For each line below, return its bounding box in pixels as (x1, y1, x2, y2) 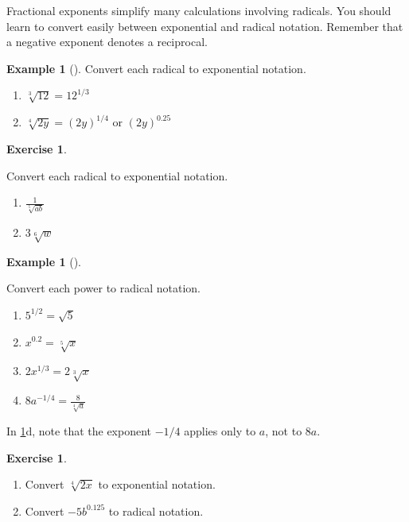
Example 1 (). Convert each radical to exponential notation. (6, 60, 306, 76)
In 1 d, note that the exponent (6, 422, 152, 439)
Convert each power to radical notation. (6, 280, 201, 296)
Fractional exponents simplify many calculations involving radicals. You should (6, 2, 391, 18)
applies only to (184, 422, 256, 439)
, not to (265, 422, 302, 439)
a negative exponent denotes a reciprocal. (6, 33, 208, 50)
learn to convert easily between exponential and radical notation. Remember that (6, 17, 403, 34)
